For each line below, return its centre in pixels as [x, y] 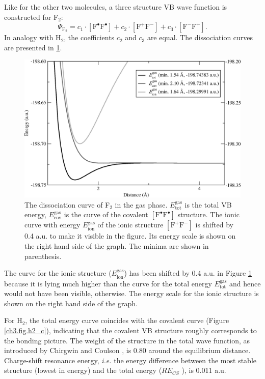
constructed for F [31, 17]
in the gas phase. [141, 204]
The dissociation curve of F [67, 204]
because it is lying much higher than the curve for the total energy [108, 283]
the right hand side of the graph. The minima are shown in [117, 245]
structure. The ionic [208, 214]
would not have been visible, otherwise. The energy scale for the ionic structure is [131, 293]
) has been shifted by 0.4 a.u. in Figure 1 [188, 273]
